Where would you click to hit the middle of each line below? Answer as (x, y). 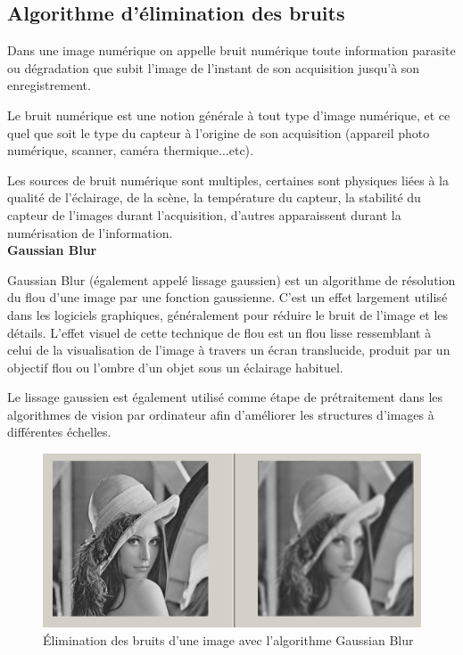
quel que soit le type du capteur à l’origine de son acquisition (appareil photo (219, 132)
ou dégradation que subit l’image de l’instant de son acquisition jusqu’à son (214, 67)
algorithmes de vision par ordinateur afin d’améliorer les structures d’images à (221, 414)
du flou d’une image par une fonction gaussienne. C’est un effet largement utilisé (227, 297)
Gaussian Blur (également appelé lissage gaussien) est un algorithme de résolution (231, 279)
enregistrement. (49, 85)
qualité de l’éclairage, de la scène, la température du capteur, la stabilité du (214, 197)
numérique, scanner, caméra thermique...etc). (130, 150)
